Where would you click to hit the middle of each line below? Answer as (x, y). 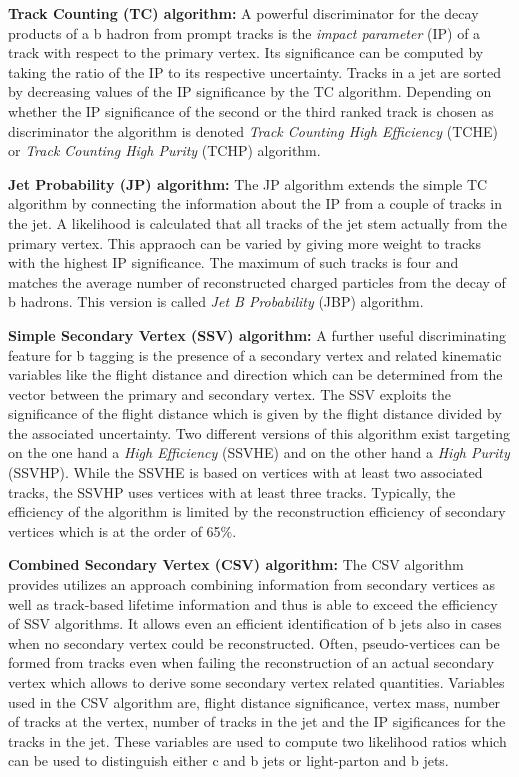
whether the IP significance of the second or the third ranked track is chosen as (251, 110)
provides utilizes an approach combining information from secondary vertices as (252, 584)
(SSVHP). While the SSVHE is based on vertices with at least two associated (245, 472)
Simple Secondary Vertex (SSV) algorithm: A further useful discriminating (257, 334)
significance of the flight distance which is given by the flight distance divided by (255, 413)
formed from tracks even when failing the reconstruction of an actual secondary (251, 662)
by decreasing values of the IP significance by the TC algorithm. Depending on (250, 91)
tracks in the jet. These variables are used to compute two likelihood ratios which (257, 740)
